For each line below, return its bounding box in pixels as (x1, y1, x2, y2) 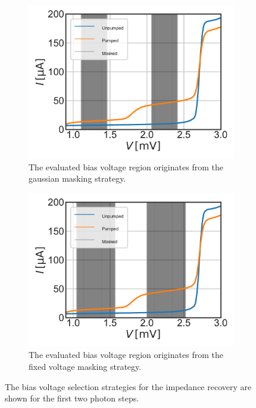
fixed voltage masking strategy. (29, 360, 142, 372)
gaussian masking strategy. (29, 172, 126, 185)
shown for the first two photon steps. (5, 392, 139, 404)
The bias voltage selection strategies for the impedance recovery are (5, 380, 252, 393)
